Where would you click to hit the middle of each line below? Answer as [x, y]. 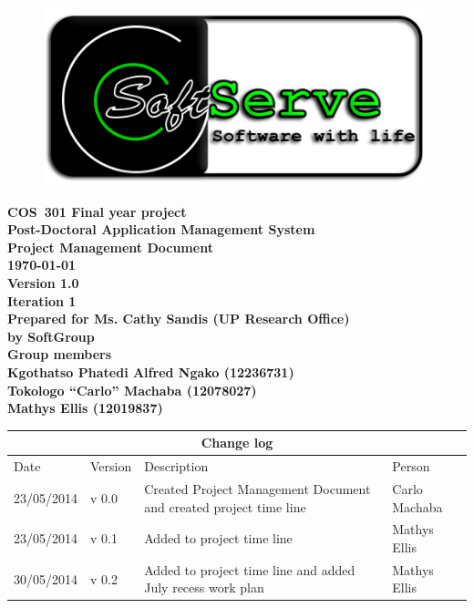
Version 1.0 [43, 282]
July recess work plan [204, 587]
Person [411, 466]
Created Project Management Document [258, 488]
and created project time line [225, 506]
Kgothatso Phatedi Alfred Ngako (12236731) [151, 371]
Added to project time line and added [250, 569]
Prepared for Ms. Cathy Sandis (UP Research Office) [179, 319]
